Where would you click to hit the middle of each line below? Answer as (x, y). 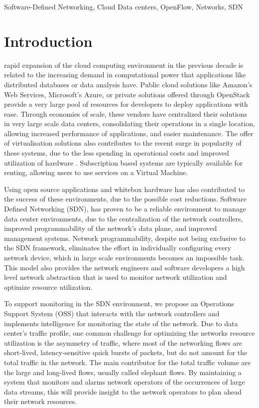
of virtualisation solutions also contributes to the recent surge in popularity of (123, 143)
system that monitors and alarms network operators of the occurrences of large (125, 382)
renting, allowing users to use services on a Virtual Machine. (96, 172)
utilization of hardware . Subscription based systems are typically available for (124, 162)
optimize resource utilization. (48, 287)
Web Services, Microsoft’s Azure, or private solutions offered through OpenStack (127, 94)
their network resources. (41, 401)
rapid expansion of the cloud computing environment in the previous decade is (124, 65)
